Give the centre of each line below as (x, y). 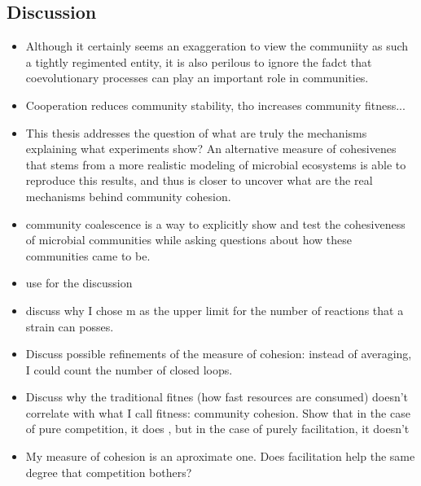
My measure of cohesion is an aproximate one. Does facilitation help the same (220, 456)
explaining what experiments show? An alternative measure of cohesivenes (211, 149)
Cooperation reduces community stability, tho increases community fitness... (215, 105)
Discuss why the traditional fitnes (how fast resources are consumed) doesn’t (217, 397)
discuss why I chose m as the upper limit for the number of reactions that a (215, 310)
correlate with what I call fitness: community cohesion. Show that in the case (218, 412)
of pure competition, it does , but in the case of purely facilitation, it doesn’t (217, 429)
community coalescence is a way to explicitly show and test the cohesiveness (215, 223)
